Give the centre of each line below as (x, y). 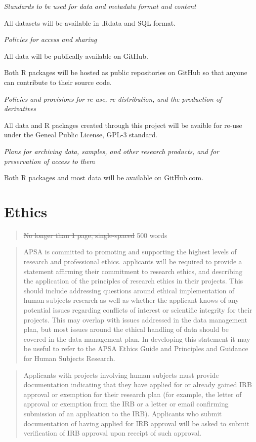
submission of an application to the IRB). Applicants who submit (123, 413)
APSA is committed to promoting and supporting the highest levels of (130, 252)
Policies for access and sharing (51, 39)
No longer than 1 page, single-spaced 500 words (95, 235)
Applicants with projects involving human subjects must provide (121, 375)
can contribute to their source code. (58, 82)
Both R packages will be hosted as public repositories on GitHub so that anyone (126, 72)
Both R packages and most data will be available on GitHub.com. (104, 178)
